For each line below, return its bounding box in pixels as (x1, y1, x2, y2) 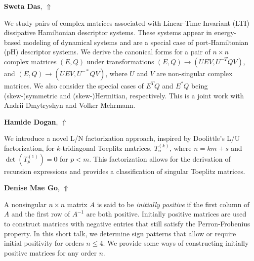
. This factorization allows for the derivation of (89, 153, 231, 164)
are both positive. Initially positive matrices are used (86, 209, 247, 219)
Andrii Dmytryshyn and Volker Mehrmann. (4, 100, 135, 110)
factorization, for (4, 142, 54, 153)
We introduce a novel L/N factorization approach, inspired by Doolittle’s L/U (4, 133, 240, 143)
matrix (67, 199, 87, 209)
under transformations (86, 56, 154, 66)
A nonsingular (4, 199, 47, 209)
